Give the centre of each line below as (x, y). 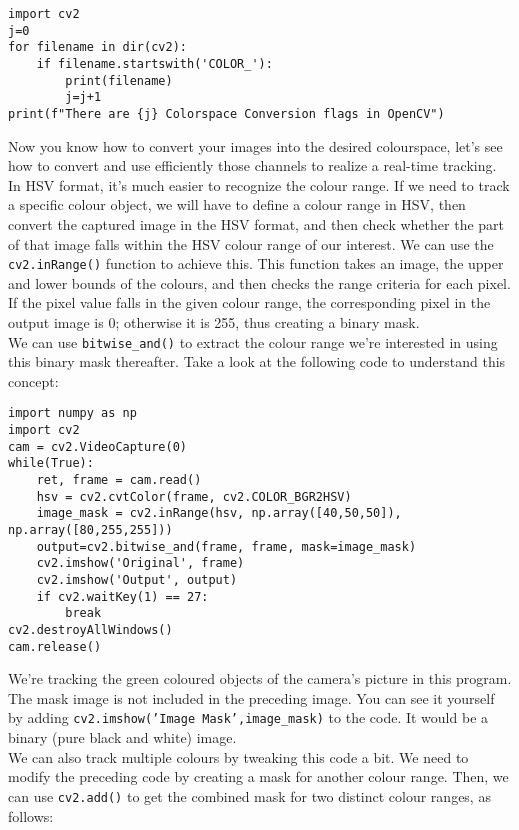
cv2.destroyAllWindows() (90, 629)
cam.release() (55, 646)
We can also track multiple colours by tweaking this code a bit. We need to (238, 756)
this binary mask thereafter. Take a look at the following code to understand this (257, 361)
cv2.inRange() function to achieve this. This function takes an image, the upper (256, 263)
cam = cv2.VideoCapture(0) (97, 446)
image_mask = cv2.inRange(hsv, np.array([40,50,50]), (219, 513)
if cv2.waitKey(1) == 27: (122, 596)
